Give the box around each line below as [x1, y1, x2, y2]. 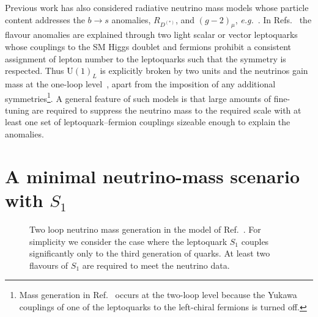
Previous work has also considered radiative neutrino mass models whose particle [5, 1, 309, 13]
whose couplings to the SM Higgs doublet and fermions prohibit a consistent [5, 40, 292, 53]
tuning [5, 103, 29, 116]
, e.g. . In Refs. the [235, 13, 312, 26]
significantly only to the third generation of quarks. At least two [29, 247, 270, 260]
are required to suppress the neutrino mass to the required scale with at [32, 103, 301, 116]
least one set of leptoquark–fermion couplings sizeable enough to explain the [5, 115, 290, 128]
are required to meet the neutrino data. [82, 258, 230, 271]
